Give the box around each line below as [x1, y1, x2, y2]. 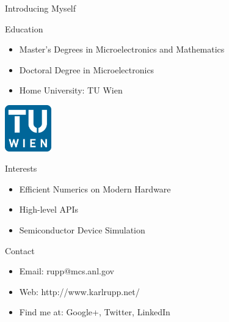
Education [5, 22, 43, 35]
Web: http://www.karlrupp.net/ [19, 285, 140, 298]
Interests [5, 162, 37, 175]
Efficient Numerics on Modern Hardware [19, 182, 171, 195]
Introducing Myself [5, 2, 76, 14]
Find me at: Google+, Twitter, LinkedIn [19, 306, 170, 318]
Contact [5, 244, 35, 257]
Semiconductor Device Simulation [19, 223, 145, 236]
